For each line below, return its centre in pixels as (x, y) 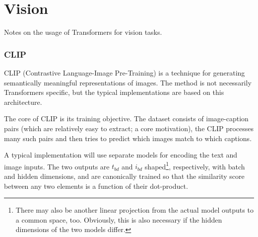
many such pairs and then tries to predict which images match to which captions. (128, 138)
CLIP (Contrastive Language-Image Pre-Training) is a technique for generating (125, 72)
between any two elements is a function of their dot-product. (96, 186)
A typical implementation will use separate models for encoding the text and (121, 155)
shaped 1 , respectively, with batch (195, 165)
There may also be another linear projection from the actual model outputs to (134, 210)
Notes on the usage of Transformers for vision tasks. (83, 32)
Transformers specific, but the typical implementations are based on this (114, 92)
